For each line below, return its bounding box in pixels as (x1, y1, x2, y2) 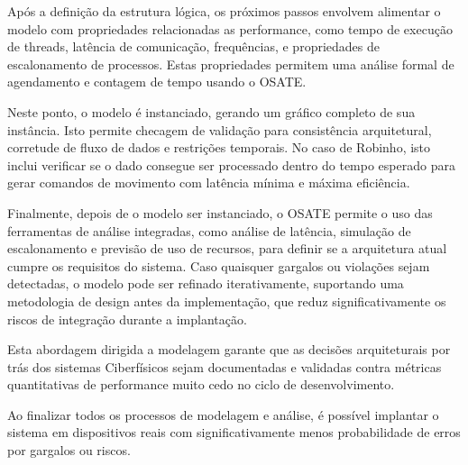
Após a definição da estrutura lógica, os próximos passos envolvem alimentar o (7, 2, 441, 20)
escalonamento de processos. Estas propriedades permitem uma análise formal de (7, 54, 454, 73)
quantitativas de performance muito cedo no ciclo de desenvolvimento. (7, 375, 395, 394)
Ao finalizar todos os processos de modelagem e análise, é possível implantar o (7, 405, 439, 424)
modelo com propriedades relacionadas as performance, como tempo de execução (7, 19, 453, 38)
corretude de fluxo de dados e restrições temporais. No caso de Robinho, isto (7, 138, 431, 157)
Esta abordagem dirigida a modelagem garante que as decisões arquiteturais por (7, 340, 451, 359)
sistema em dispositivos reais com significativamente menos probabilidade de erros (7, 423, 461, 442)
